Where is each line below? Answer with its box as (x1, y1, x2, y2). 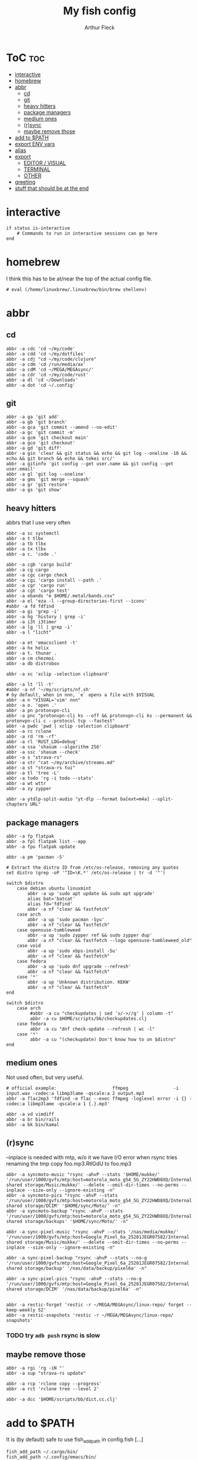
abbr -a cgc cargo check (6, 572, 68, 578)
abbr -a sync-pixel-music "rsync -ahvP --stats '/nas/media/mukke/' (6, 1228, 179, 1235)
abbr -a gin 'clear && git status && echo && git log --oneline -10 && (6, 451, 187, 457)
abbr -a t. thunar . (6, 650, 58, 656)
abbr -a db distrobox (6, 661, 60, 667)
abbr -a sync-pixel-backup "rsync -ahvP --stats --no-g (6, 1255, 147, 1261)
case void (17, 943, 41, 949)
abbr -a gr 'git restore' (6, 482, 70, 488)
